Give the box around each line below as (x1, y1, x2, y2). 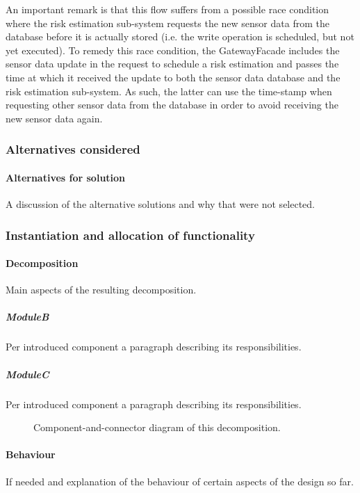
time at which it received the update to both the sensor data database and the (6, 70, 341, 84)
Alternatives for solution (6, 170, 126, 184)
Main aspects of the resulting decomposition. (6, 282, 197, 297)
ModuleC (6, 366, 49, 381)
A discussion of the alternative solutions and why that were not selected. (6, 196, 316, 211)
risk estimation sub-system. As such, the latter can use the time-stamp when (6, 83, 332, 98)
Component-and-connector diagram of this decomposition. (33, 420, 281, 435)
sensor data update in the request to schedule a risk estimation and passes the (6, 56, 339, 71)
